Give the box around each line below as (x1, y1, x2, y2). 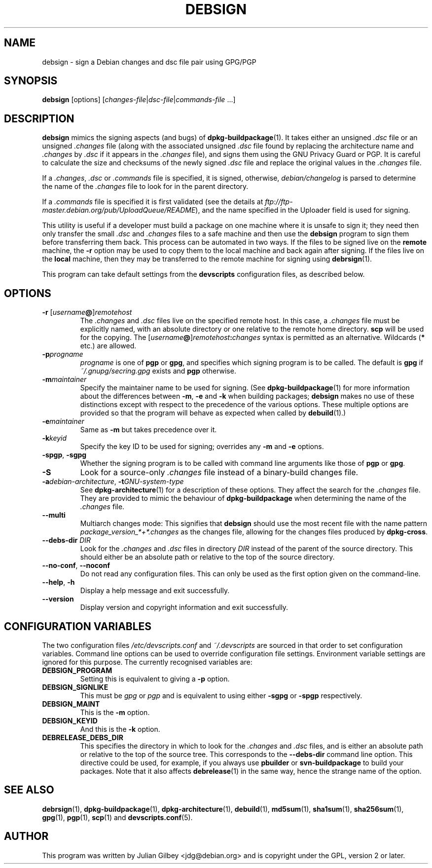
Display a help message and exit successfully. (80, 586, 230, 595)
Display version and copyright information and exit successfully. (80, 603, 288, 612)
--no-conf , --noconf (42, 561, 110, 570)
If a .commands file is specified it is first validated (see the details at (42, 197, 263, 206)
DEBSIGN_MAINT (42, 699, 100, 708)
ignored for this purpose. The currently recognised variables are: (42, 657, 252, 666)
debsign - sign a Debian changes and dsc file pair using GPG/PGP (42, 57, 256, 66)
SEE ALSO (4, 784, 54, 796)
